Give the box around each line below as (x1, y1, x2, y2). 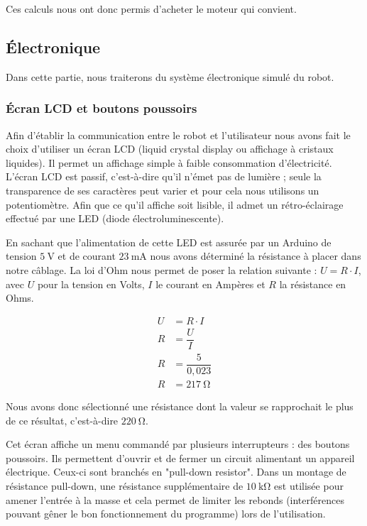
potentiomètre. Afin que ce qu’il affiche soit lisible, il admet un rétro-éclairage (6, 197, 344, 212)
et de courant (57, 248, 116, 263)
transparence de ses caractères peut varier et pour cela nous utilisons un (6, 182, 319, 197)
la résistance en (279, 276, 346, 291)
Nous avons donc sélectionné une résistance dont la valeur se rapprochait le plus (6, 398, 354, 413)
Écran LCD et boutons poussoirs (6, 99, 197, 117)
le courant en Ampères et (155, 276, 265, 291)
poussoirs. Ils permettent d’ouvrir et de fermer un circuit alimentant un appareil (6, 450, 355, 465)
